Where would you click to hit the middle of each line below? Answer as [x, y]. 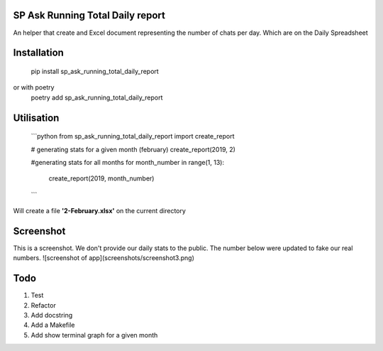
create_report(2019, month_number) [101, 178]
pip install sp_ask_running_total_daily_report [95, 71]
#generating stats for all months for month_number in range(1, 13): [128, 162]
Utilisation [36, 118]
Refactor [43, 305]
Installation [38, 53]
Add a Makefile [53, 325]
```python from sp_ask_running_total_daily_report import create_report [133, 136]
